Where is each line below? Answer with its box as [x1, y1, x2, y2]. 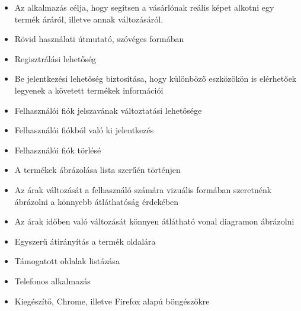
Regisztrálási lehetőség [14, 52, 97, 65]
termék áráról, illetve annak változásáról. [14, 12, 164, 25]
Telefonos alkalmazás [14, 274, 91, 287]
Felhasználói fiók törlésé [14, 143, 101, 156]
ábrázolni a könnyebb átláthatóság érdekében [14, 195, 179, 207]
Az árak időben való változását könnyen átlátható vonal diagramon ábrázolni [14, 215, 294, 227]
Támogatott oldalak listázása [14, 255, 120, 267]
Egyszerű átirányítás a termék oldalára [14, 235, 156, 247]
